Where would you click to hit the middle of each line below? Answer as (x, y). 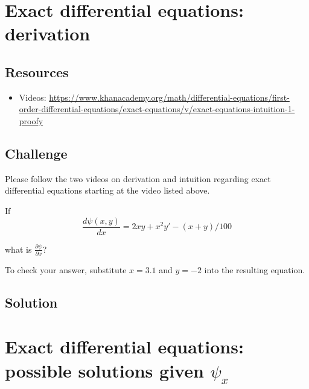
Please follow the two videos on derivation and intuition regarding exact (138, 178)
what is (18, 249)
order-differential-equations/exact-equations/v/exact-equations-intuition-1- (157, 109)
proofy (31, 120)
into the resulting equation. (255, 269)
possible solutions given (104, 370)
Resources (37, 71)
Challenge (36, 153)
